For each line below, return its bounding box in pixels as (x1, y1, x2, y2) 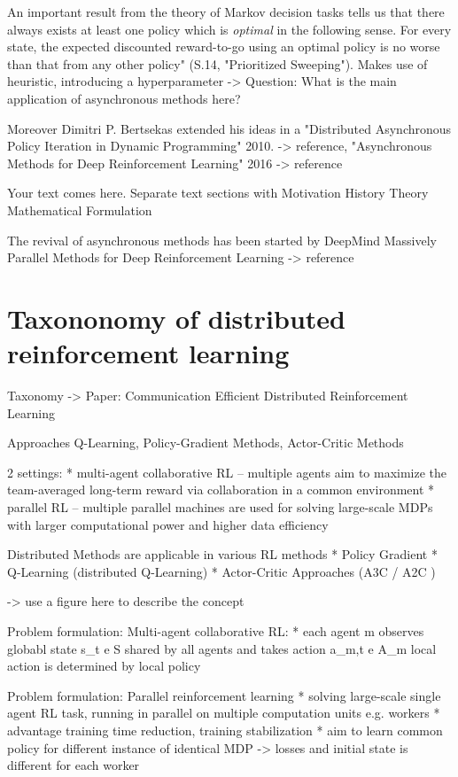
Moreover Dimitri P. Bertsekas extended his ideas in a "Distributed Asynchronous (7, 119, 452, 137)
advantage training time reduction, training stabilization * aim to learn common (7, 720, 443, 739)
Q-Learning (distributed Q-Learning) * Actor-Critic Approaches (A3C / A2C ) (7, 562, 436, 580)
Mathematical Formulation (7, 200, 152, 219)
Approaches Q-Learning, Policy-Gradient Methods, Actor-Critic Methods (7, 433, 404, 452)
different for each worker (7, 756, 140, 774)
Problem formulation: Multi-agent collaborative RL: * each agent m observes (7, 621, 424, 640)
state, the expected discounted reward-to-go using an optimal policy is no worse (7, 37, 440, 56)
